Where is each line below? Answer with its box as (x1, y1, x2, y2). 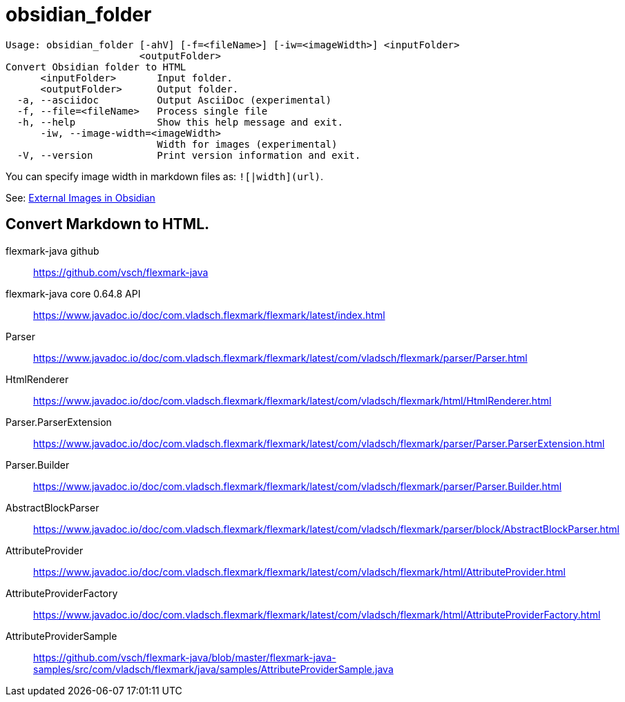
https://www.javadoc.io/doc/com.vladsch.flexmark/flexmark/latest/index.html (33, 309, 385, 321)
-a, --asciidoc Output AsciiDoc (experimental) (17, 94, 332, 106)
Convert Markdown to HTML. (6, 215, 210, 233)
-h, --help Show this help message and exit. (17, 116, 343, 128)
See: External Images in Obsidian (6, 191, 155, 204)
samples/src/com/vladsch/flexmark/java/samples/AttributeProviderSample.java (33, 663, 394, 675)
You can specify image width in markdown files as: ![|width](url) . (6, 170, 324, 182)
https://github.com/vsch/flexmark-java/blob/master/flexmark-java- (33, 651, 336, 663)
